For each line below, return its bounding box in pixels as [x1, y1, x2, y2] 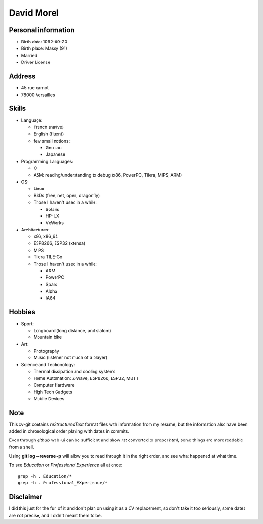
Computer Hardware [33, 382, 75, 388]
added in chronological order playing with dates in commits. [9, 428, 129, 434]
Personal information [9, 26, 75, 34]
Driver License [21, 59, 51, 65]
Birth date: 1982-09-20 [21, 39, 68, 45]
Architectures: [21, 227, 50, 232]
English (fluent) [33, 131, 64, 137]
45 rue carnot [21, 85, 49, 91]
